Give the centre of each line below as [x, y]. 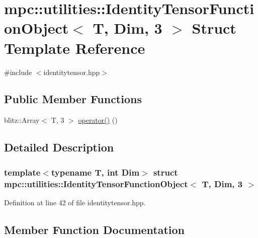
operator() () [98, 120]
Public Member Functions [73, 99]
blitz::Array [22, 120]
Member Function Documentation [95, 229]
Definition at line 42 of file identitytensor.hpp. [75, 202]
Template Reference [75, 48]
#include [18, 72]
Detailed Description [59, 147]
